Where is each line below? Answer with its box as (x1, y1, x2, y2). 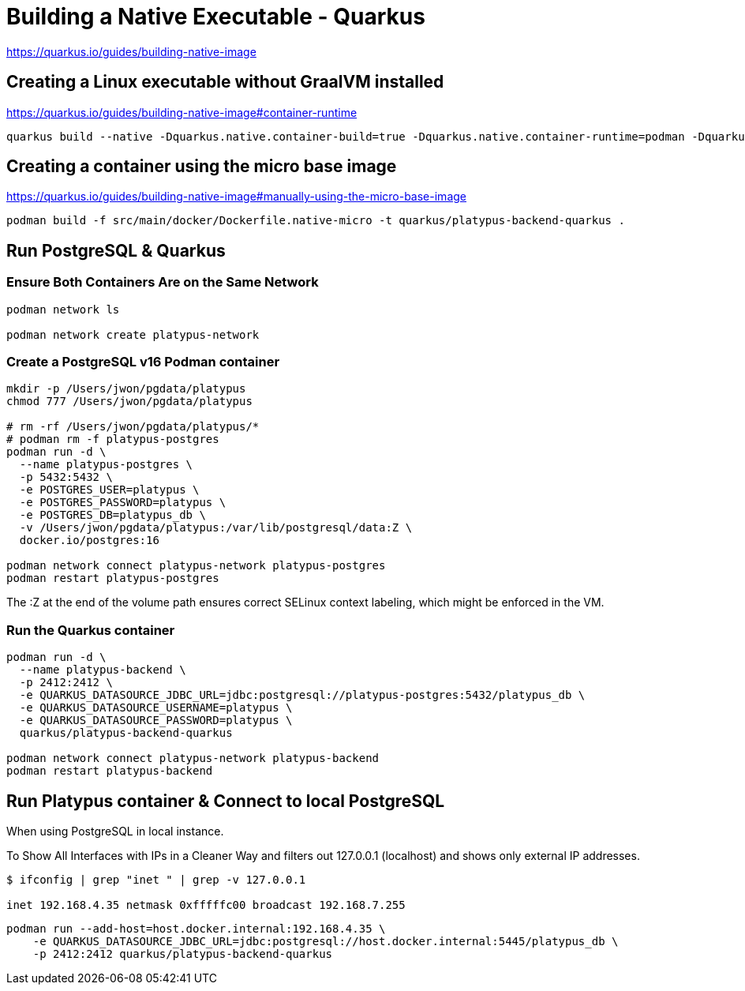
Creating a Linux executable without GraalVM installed (6, 72, 444, 92)
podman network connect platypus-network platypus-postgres (6, 559, 386, 572)
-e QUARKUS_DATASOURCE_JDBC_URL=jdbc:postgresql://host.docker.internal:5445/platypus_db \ (32, 935, 619, 948)
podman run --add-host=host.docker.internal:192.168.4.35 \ (6, 922, 386, 935)
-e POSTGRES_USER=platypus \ (19, 483, 200, 497)
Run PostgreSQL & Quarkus (6, 240, 226, 261)
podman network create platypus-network (6, 328, 260, 341)
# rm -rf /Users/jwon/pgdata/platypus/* (6, 420, 260, 434)
